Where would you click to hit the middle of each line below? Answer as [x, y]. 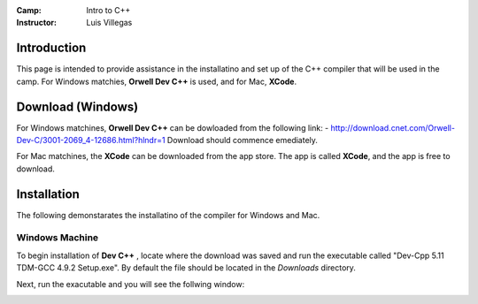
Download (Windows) [77, 106]
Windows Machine [58, 238]
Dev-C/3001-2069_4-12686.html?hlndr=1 [91, 140]
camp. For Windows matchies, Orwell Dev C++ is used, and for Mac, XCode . [156, 81]
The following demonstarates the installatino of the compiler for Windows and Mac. [168, 215]
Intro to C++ [108, 10]
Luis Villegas [109, 23]
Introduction [51, 48]
